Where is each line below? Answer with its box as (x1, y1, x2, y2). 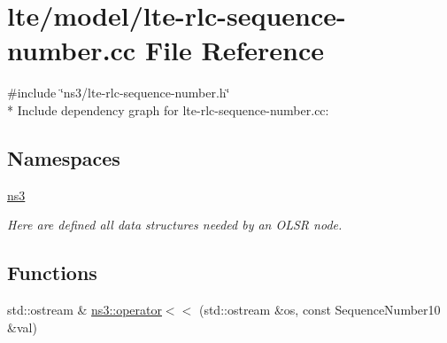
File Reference (144, 32, 325, 68)
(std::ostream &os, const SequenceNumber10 (198, 300, 441, 319)
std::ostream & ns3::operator (7, 300, 162, 319)
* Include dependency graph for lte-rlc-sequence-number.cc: (7, 100, 329, 119)
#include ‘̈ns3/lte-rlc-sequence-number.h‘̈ (7, 83, 230, 102)
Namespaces (7, 144, 120, 171)
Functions (7, 259, 97, 286)
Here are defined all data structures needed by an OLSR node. (7, 215, 343, 234)
